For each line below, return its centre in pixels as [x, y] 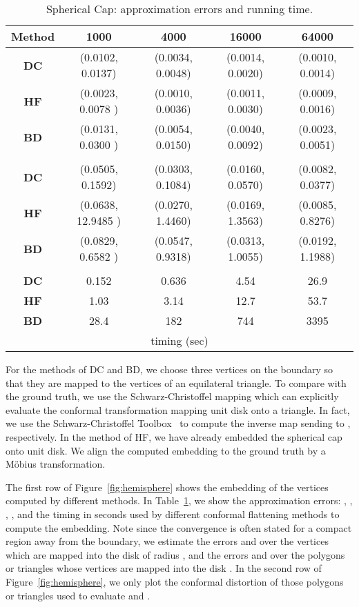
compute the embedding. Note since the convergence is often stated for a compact [179, 527]
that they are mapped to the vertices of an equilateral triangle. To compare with [176, 382]
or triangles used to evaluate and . [78, 595]
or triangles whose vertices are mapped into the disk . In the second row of [164, 568]
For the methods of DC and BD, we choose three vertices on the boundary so [169, 369]
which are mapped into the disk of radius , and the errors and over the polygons [175, 554]
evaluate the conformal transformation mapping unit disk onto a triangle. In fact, [178, 409]
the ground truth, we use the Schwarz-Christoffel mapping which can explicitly [172, 396]
